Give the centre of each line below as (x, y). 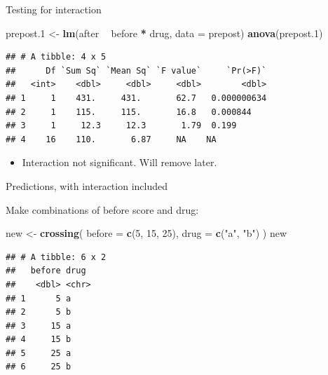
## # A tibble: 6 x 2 (56, 257)
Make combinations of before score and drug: (102, 209)
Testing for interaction (54, 9)
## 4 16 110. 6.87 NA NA (111, 139)
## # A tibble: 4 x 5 (56, 57)
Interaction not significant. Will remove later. (119, 162)
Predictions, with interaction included (87, 185)
